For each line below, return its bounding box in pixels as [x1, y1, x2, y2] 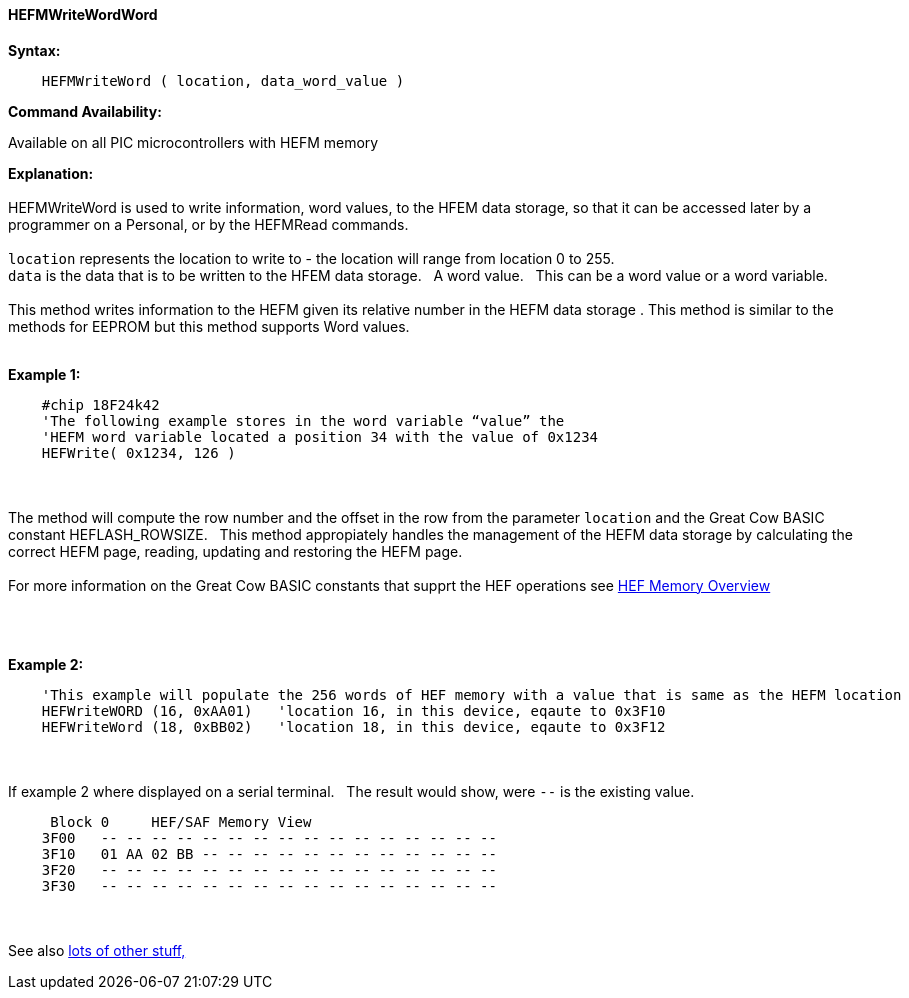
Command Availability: [8, 102, 162, 120]
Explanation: [8, 164, 94, 182]
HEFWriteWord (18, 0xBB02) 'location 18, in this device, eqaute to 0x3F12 [41, 718, 666, 735]
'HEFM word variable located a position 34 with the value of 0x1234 [41, 428, 599, 445]
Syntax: [8, 41, 61, 59]
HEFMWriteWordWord [8, 6, 158, 23]
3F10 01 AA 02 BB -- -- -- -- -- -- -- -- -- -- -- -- [41, 845, 497, 862]
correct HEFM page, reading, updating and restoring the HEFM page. [8, 542, 463, 560]
